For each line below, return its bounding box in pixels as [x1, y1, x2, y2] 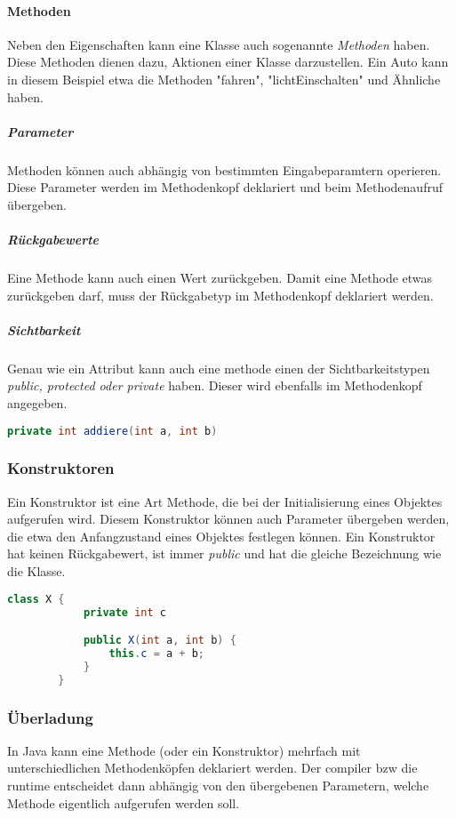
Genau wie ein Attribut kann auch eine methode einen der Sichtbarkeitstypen [7, 358, 430, 377]
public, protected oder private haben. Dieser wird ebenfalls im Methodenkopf [7, 376, 422, 395]
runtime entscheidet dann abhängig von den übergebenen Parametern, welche [7, 775, 429, 794]
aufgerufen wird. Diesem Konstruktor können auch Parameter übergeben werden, [7, 509, 450, 528]
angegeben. [7, 394, 68, 413]
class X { [7, 592, 65, 605]
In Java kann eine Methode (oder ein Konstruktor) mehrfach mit [7, 741, 361, 759]
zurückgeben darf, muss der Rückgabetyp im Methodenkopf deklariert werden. [7, 285, 434, 304]
